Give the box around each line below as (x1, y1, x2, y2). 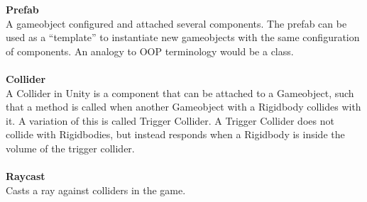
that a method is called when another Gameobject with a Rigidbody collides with (6, 99, 361, 114)
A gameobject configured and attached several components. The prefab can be (6, 16, 347, 30)
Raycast (6, 169, 45, 184)
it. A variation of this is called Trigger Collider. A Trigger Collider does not (6, 113, 334, 128)
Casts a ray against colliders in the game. (6, 182, 186, 197)
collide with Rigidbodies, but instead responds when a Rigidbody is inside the (6, 127, 345, 142)
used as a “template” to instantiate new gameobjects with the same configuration (6, 30, 360, 45)
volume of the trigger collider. (6, 140, 135, 155)
